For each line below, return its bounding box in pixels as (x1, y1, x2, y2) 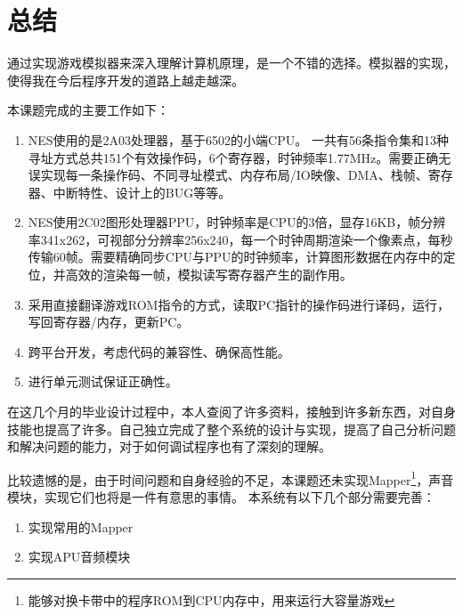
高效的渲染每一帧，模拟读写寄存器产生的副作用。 (65, 265, 353, 284)
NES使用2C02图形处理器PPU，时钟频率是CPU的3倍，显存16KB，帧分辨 (28, 213, 446, 231)
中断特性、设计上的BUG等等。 (53, 182, 231, 201)
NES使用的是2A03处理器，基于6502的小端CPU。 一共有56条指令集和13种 (28, 130, 449, 149)
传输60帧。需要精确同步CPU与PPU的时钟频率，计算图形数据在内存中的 (28, 247, 443, 266)
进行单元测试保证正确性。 (28, 372, 178, 391)
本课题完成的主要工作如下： (7, 101, 169, 119)
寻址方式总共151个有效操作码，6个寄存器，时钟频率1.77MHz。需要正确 (28, 148, 439, 166)
